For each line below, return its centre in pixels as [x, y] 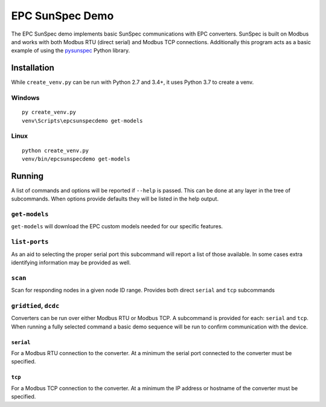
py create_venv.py [49, 112]
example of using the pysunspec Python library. [70, 51]
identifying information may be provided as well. [71, 262]
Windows [25, 98]
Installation [33, 68]
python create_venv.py [56, 150]
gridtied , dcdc [35, 306]
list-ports [30, 242]
